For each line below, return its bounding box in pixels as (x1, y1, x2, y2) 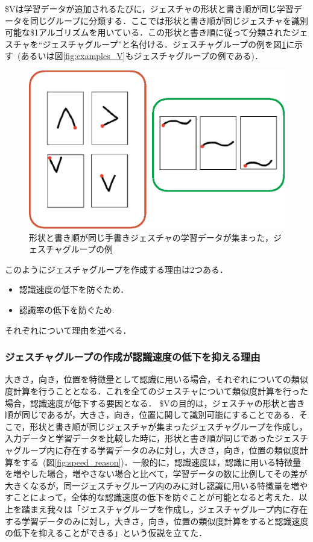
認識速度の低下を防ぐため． (19, 283, 129, 296)
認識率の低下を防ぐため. (19, 303, 115, 316)
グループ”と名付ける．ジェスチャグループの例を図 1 (84, 37, 286, 50)
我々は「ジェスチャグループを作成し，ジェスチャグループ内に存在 (46, 502, 308, 515)
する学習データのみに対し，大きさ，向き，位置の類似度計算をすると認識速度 (5, 514, 309, 527)
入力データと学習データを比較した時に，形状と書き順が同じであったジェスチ (5, 432, 309, 444)
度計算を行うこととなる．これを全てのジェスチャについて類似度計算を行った (5, 384, 309, 397)
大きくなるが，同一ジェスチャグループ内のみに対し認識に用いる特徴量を (5, 479, 291, 491)
